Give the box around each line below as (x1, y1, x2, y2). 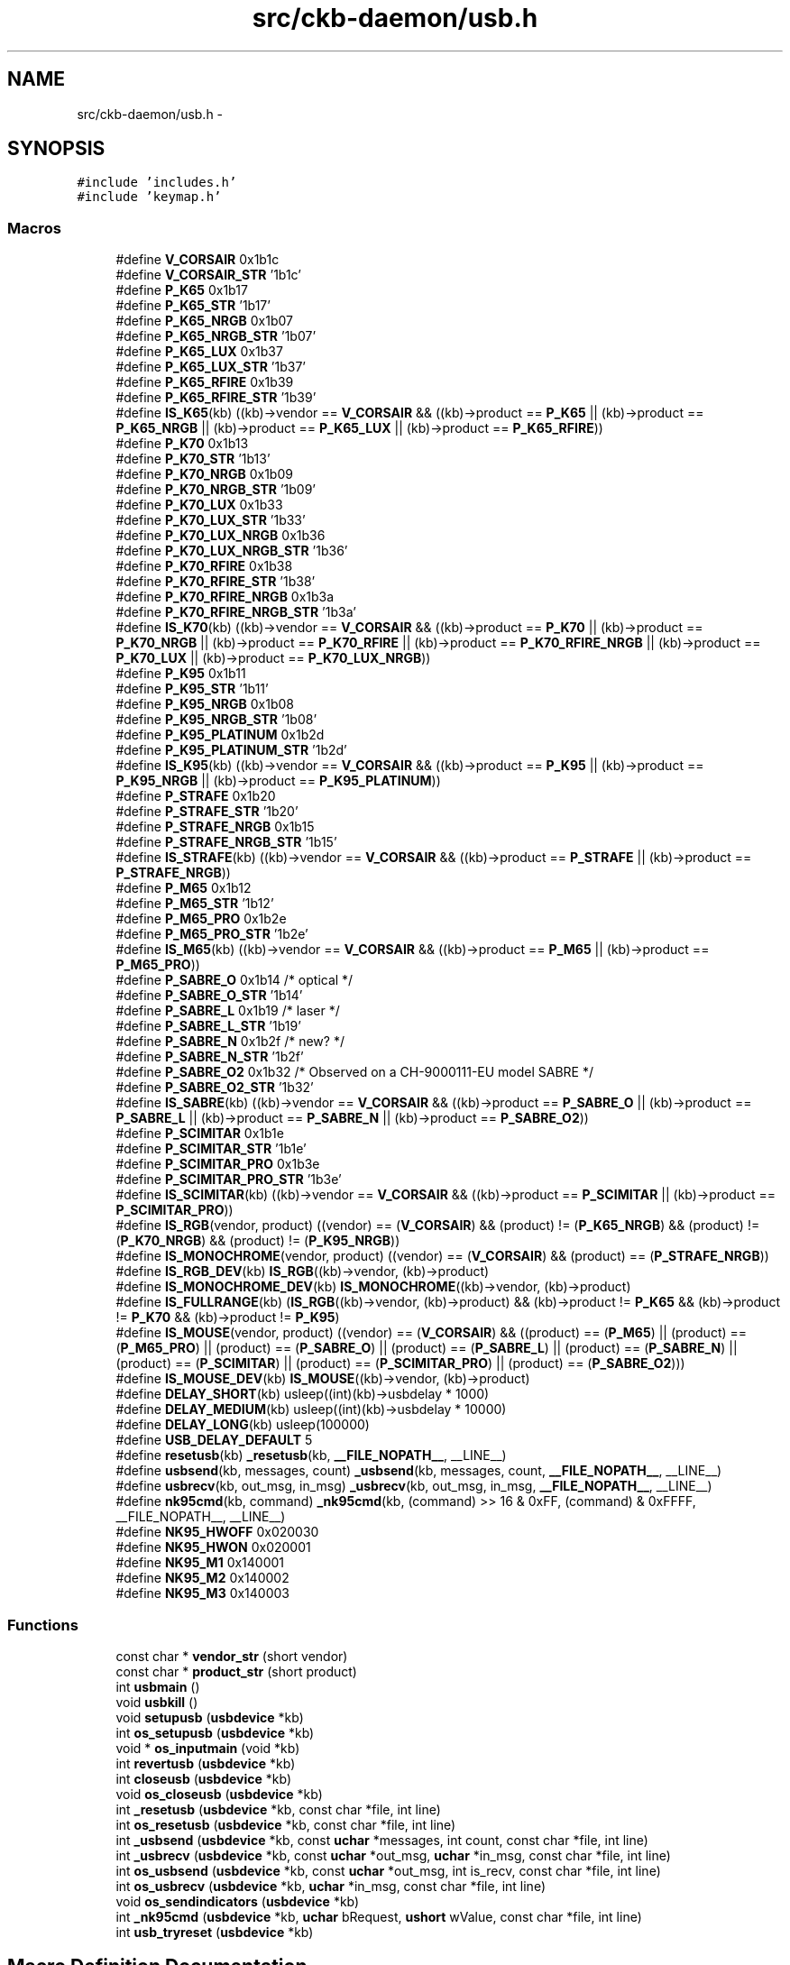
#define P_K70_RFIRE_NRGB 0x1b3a (115, 589, 335, 605)
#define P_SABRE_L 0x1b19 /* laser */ (115, 1003, 340, 1019)
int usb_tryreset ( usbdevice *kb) (115, 1924, 314, 1940)
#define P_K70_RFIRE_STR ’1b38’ (115, 574, 316, 590)
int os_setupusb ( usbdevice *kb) (115, 1724, 315, 1740)
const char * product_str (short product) (115, 1663, 357, 1679)
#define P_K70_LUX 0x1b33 (115, 497, 283, 513)
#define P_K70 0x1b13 (115, 436, 249, 452)
